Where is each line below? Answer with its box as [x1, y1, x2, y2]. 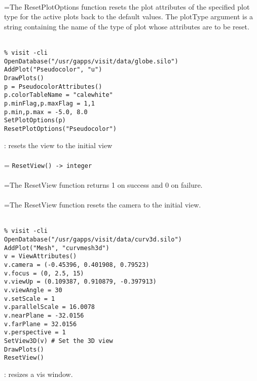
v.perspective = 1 [4, 329, 66, 336]
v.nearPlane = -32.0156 [4, 311, 84, 319]
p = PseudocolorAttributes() [4, 83, 102, 90]
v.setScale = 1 [4, 295, 55, 302]
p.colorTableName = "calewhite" [4, 91, 113, 99]
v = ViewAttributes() [4, 253, 77, 260]
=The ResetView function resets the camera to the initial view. [4, 199, 201, 210]
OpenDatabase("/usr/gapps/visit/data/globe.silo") [4, 57, 178, 65]
